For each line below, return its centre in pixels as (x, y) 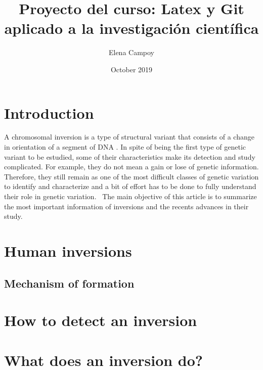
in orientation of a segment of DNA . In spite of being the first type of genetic (125, 147)
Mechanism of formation (69, 283)
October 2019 (131, 69)
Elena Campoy (131, 52)
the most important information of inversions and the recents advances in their (126, 206)
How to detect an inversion (101, 320)
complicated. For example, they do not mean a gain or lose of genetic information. (131, 167)
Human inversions (68, 250)
